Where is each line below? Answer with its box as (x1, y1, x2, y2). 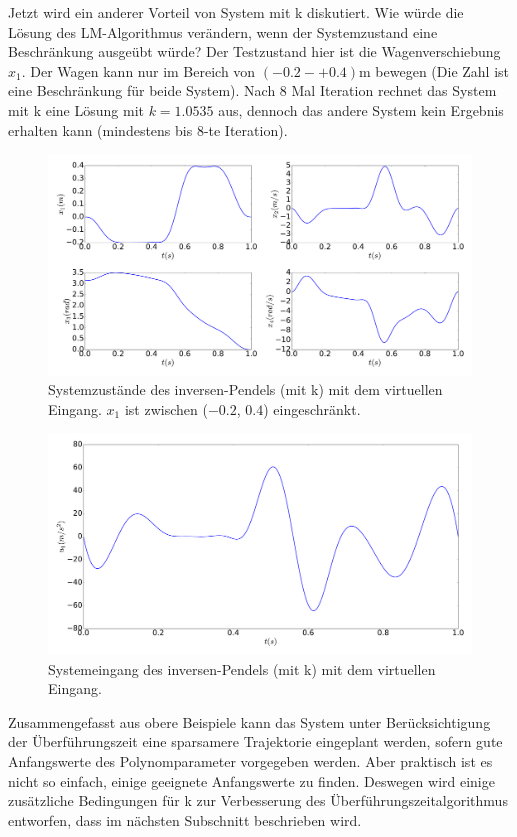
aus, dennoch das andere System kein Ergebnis (218, 99, 504, 120)
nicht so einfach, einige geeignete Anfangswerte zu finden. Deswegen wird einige (8, 770, 495, 791)
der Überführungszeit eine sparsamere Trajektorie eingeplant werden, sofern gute (8, 731, 503, 752)
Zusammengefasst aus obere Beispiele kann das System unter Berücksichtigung (8, 711, 491, 732)
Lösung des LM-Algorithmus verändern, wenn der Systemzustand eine (8, 21, 438, 42)
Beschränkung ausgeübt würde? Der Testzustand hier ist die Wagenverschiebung (8, 41, 501, 62)
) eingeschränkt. (263, 398, 361, 419)
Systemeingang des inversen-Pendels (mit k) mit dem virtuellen (48, 658, 436, 679)
